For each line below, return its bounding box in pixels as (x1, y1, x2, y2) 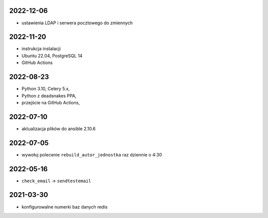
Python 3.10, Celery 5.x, (21, 86, 70, 92)
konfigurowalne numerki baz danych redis (21, 204, 108, 210)
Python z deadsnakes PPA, (21, 92, 77, 99)
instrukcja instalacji (21, 46, 61, 52)
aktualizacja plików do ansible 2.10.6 (21, 126, 96, 132)
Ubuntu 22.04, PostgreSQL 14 (21, 53, 83, 59)
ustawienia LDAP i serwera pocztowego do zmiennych (21, 20, 133, 26)
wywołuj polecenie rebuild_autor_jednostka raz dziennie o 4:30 (21, 151, 162, 157)
